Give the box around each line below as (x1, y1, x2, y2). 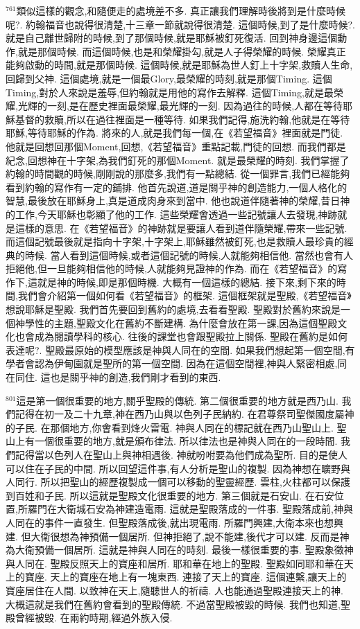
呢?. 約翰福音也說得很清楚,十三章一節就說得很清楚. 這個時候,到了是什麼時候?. (6, 17, 355, 31)
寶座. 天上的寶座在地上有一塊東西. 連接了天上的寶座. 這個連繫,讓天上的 (24, 569, 347, 584)
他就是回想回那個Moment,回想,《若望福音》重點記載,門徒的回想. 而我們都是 (6, 139, 346, 153)
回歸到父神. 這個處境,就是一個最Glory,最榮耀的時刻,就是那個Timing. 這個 (6, 71, 332, 85)
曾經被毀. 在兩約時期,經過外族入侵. (15, 610, 173, 625)
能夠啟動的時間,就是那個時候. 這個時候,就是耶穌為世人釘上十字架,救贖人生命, (6, 57, 353, 72)
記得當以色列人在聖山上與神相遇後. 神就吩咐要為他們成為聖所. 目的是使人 (15, 448, 348, 461)
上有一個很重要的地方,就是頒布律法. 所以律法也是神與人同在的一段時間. (15, 434, 338, 448)
